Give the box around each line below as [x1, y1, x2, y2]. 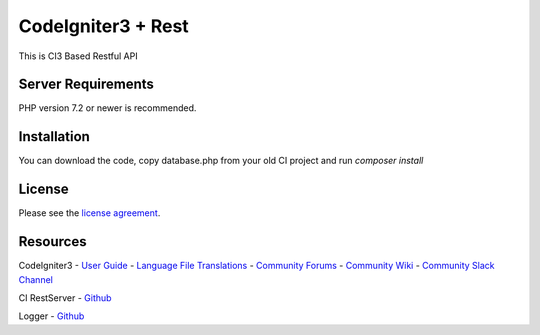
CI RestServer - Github [18, 291, 112, 304]
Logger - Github [18, 310, 85, 322]
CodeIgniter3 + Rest [18, 15, 189, 37]
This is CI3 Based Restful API [18, 50, 139, 62]
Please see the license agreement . [18, 207, 161, 219]
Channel [18, 273, 54, 285]
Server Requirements [18, 76, 155, 93]
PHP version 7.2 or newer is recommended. [18, 102, 197, 114]
